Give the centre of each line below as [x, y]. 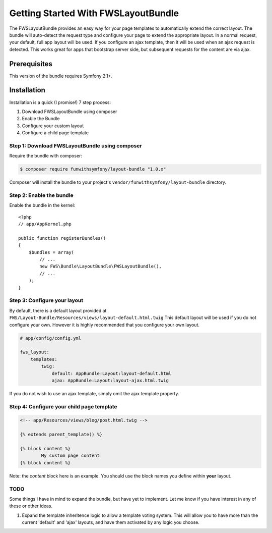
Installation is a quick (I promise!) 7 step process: [60, 102]
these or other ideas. [31, 506]
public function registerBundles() [62, 238]
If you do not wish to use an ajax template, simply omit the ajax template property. [94, 393]
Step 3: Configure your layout [46, 300]
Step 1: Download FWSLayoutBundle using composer [76, 145]
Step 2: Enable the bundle [42, 195]
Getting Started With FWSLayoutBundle [94, 13]
